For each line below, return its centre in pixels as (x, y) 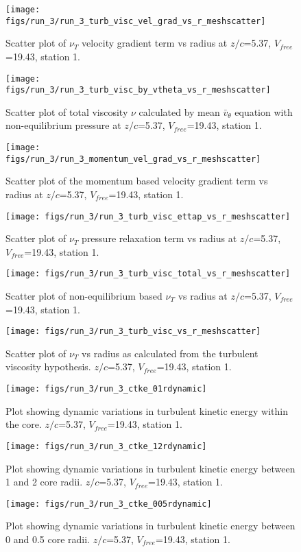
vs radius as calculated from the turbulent (170, 353)
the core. (24, 424)
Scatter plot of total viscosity (67, 111)
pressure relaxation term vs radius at (159, 238)
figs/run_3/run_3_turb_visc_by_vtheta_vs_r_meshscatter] (138, 90)
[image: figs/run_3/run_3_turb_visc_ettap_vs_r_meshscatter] (148, 216)
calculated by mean (179, 111)
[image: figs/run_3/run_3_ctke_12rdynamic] (106, 446)
